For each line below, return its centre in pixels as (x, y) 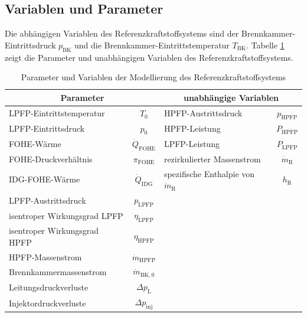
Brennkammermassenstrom (58, 271)
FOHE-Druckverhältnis (51, 158)
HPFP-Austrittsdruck (203, 113)
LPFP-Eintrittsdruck (47, 128)
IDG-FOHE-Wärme (45, 179)
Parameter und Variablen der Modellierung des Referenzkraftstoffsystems (153, 77)
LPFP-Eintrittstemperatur (57, 113)
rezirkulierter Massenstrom (212, 158)
